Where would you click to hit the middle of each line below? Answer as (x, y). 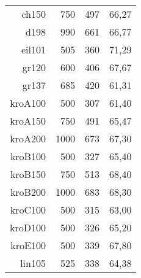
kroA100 (28, 103)
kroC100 (28, 210)
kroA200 (28, 138)
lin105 (33, 263)
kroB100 (28, 156)
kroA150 (28, 121)
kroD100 (28, 227)
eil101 (33, 49)
